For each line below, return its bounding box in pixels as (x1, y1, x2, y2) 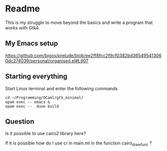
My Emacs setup (5, 39, 58, 48)
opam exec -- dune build (5, 104, 59, 109)
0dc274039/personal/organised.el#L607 (5, 58, 89, 64)
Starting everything (5, 72, 67, 81)
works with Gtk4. (5, 24, 40, 30)
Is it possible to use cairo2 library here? (5, 131, 86, 137)
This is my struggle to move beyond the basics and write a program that (5, 19, 153, 25)
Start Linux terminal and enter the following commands (5, 85, 118, 91)
